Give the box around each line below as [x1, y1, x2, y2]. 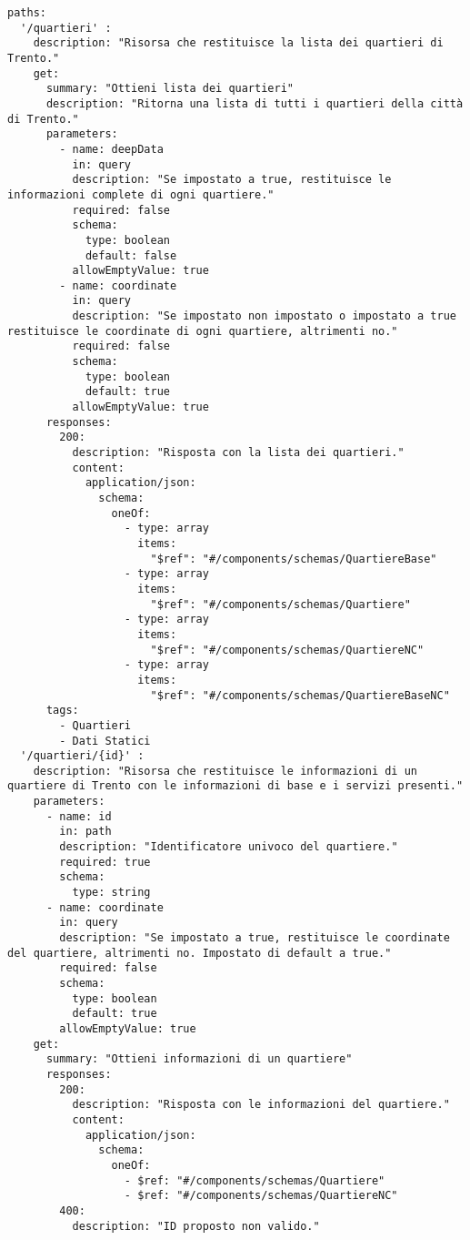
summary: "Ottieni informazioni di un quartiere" [45, 1052, 353, 1066]
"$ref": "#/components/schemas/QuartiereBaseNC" [150, 688, 450, 702]
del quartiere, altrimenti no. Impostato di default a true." [7, 946, 392, 960]
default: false [85, 249, 177, 262]
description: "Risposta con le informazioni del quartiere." [72, 1098, 450, 1112]
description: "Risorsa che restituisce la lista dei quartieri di [33, 36, 444, 50]
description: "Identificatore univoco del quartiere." [59, 840, 398, 854]
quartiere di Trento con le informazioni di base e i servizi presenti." [7, 779, 464, 793]
